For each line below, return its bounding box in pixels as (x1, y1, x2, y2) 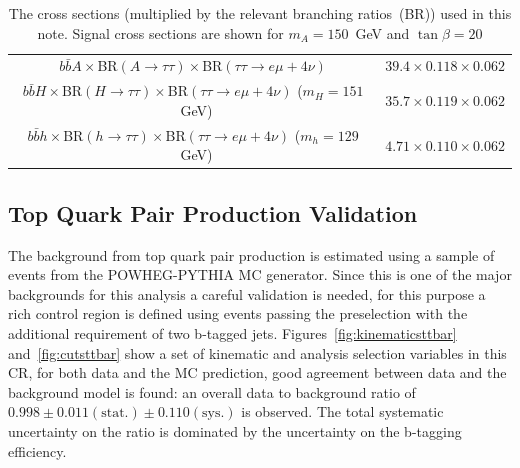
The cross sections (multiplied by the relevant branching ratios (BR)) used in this (8, 3, 512, 23)
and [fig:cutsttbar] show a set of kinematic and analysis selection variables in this (8, 342, 507, 363)
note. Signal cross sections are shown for (37, 22, 284, 43)
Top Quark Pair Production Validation (8, 197, 418, 228)
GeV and (355, 22, 410, 43)
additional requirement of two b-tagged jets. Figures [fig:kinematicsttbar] (8, 322, 457, 343)
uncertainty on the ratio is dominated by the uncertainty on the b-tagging (8, 420, 462, 441)
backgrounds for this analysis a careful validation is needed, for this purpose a (8, 283, 486, 304)
